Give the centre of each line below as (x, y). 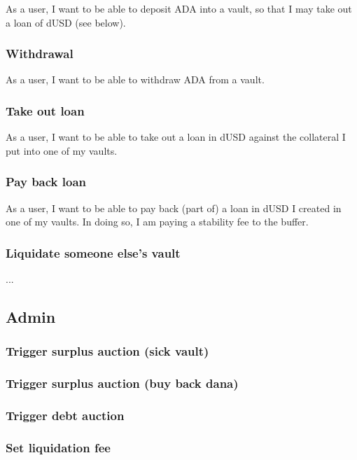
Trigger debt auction (65, 416)
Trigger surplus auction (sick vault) (107, 351)
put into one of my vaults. (62, 150)
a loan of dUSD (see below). (66, 22)
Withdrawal (40, 54)
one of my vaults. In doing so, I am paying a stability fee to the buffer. (157, 222)
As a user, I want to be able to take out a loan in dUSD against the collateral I (176, 137)
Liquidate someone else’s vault (93, 252)
